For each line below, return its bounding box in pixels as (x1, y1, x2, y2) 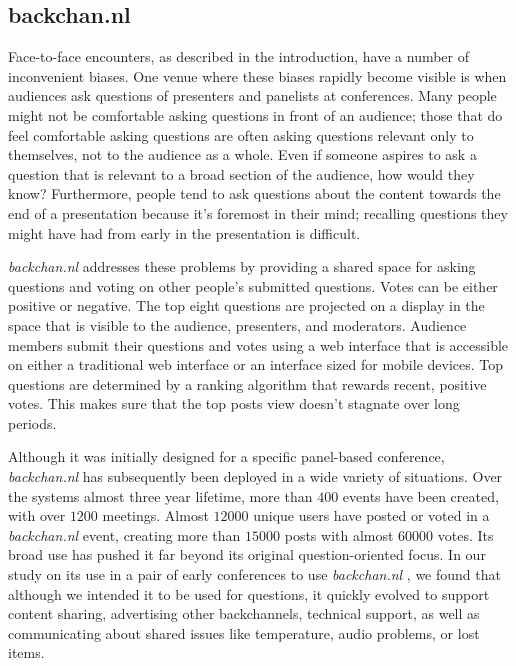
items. (8, 642, 45, 663)
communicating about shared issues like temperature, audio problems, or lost (8, 622, 480, 643)
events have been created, (342, 485, 499, 506)
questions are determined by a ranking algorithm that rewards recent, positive (8, 373, 487, 394)
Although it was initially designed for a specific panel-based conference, (8, 446, 445, 467)
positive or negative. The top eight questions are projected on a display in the (8, 295, 485, 316)
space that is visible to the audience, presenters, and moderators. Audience (8, 314, 467, 335)
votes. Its (437, 524, 494, 545)
